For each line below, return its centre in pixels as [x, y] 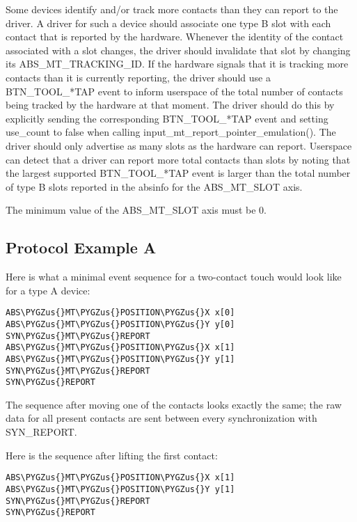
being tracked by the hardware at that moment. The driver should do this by [170, 105]
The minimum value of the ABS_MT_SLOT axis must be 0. [136, 210]
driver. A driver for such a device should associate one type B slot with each [168, 23]
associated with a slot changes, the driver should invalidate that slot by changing [178, 50]
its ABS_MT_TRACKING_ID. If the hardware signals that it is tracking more [177, 64]
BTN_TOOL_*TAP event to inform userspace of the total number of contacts [174, 91]
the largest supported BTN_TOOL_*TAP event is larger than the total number [178, 173]
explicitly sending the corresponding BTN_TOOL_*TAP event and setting [167, 118]
